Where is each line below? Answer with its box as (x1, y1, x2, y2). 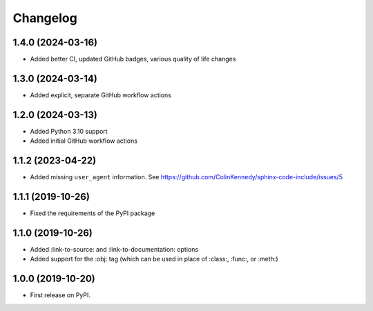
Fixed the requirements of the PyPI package (30, 209, 155, 217)
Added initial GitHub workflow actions (30, 137, 138, 145)
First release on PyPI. (30, 291, 91, 299)
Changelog (12, 10, 77, 26)
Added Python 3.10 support (30, 127, 108, 135)
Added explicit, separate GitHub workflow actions (30, 90, 172, 99)
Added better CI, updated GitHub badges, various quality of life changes (30, 55, 236, 63)
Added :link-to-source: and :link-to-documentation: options (30, 245, 199, 253)
